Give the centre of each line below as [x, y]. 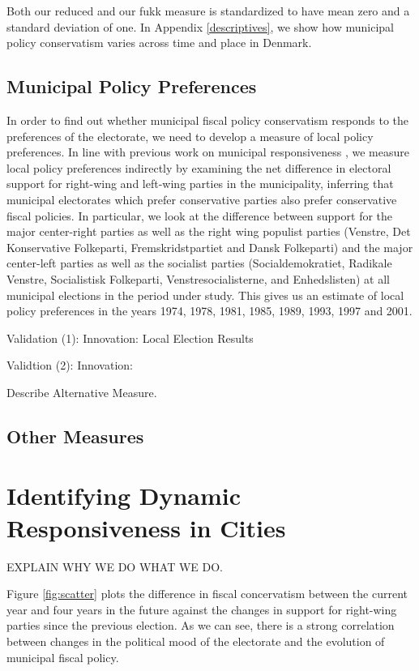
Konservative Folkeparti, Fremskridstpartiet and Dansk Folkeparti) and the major [210, 247]
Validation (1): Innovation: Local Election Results [130, 338]
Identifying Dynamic [124, 496]
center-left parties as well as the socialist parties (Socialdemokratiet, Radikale [199, 263]
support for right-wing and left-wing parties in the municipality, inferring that [200, 184]
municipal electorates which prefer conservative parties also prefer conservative [202, 199]
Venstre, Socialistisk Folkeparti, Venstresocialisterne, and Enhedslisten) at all [198, 278]
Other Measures [75, 436]
